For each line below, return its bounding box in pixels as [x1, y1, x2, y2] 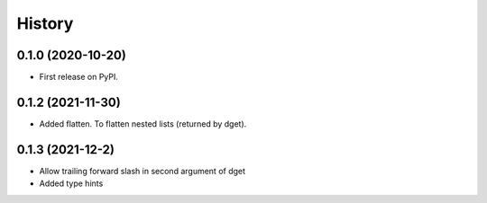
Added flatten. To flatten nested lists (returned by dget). [39, 118, 247, 129]
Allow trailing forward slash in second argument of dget [39, 165, 246, 176]
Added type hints [39, 178, 104, 189]
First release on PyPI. [39, 72, 119, 83]
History [16, 13, 74, 33]
